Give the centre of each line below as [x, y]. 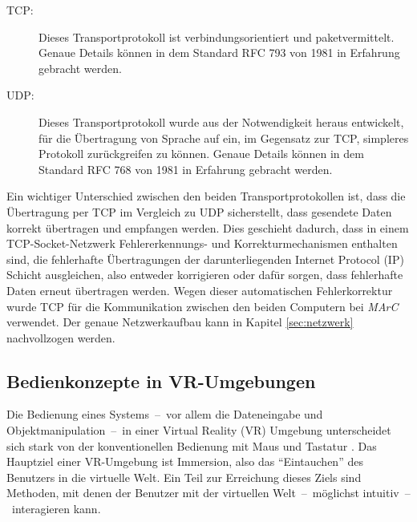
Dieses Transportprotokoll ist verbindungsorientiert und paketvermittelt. [217, 36]
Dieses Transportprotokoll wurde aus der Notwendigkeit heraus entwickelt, [221, 121]
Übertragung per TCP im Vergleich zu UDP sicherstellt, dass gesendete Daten [199, 211]
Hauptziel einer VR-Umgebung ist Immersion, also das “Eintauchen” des [185, 461]
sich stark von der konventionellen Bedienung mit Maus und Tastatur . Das [192, 445]
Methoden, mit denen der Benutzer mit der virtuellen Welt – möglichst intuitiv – [208, 493]
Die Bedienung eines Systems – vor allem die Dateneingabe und [165, 414]
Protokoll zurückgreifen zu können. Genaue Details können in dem [201, 154]
